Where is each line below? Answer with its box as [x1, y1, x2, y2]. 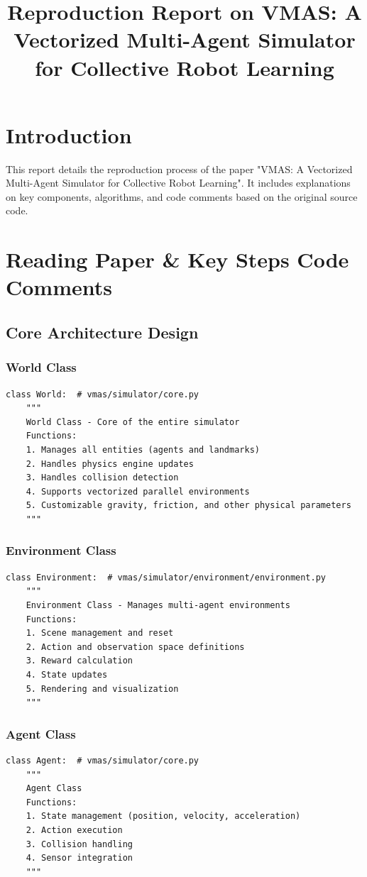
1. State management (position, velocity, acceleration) [26, 811, 301, 822]
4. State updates [26, 669, 108, 680]
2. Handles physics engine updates [26, 458, 194, 469]
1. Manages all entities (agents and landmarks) [26, 445, 260, 455]
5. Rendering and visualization [26, 683, 179, 694]
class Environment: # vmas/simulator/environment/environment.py [6, 572, 327, 583]
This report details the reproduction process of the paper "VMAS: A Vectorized [6, 161, 353, 176]
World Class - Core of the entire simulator [26, 417, 240, 427]
